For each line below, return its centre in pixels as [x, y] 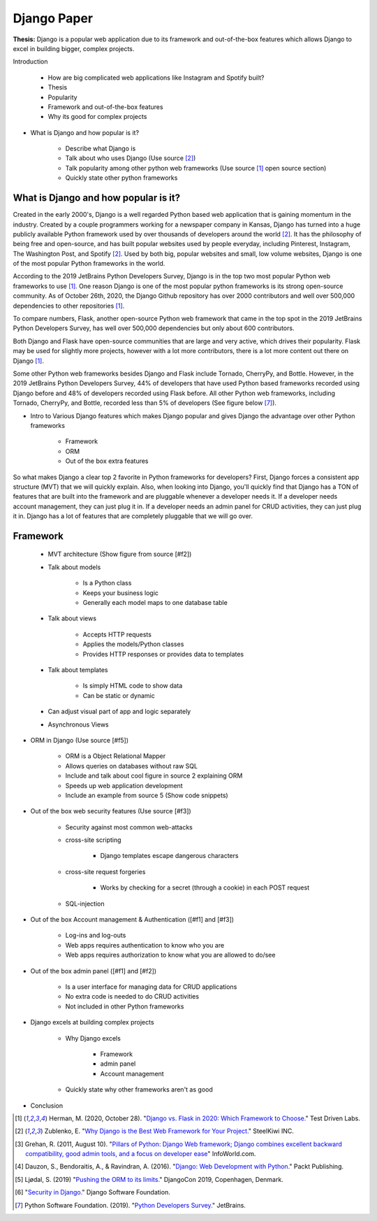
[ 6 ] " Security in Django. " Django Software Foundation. [93, 1192]
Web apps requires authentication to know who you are [145, 945]
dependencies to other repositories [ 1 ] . [69, 306]
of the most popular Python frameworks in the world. [89, 264]
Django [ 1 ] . [29, 361]
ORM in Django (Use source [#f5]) [80, 740]
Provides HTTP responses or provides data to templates [163, 654]
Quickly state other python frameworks [121, 178]
